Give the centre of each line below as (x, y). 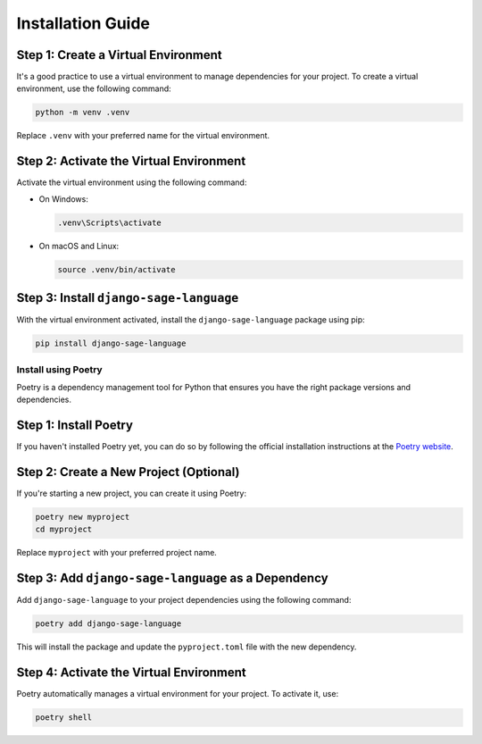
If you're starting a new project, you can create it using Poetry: (132, 493)
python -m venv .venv (83, 113)
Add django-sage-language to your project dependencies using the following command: (184, 600)
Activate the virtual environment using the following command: (132, 182)
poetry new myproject (83, 517)
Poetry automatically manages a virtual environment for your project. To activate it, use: (178, 694)
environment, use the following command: (94, 88)
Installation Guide (83, 23)
